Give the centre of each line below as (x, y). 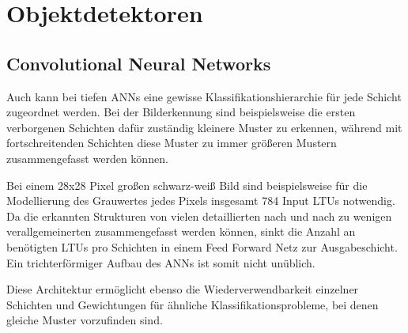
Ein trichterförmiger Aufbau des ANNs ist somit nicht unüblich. (161, 262)
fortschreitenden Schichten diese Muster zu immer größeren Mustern (172, 143)
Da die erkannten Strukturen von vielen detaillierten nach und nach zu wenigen (199, 216)
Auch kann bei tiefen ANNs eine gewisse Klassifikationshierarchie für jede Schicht (204, 96)
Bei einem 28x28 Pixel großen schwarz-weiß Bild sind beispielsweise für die (187, 185)
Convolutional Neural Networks (139, 63)
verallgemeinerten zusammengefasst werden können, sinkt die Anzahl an (181, 231)
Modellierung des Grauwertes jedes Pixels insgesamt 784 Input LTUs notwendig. (201, 201)
